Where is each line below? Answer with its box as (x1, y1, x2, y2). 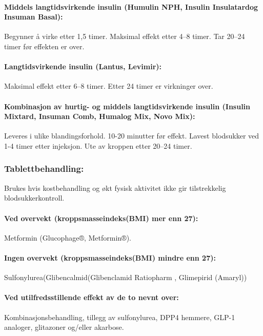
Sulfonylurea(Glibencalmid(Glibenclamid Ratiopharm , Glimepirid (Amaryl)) (4, 272, 247, 283)
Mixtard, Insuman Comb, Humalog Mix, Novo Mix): (4, 111, 195, 122)
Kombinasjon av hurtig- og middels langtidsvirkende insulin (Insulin (4, 101, 251, 111)
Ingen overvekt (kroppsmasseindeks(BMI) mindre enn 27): (4, 252, 216, 263)
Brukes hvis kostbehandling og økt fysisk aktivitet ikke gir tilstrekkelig (4, 182, 226, 193)
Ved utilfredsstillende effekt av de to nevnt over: (4, 292, 179, 303)
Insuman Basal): (4, 11, 63, 22)
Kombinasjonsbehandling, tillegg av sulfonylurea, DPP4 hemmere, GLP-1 (4, 311, 235, 322)
